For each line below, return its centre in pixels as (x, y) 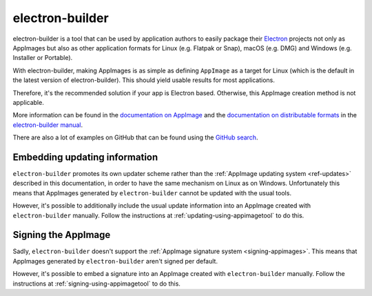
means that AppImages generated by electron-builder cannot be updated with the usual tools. (152, 193)
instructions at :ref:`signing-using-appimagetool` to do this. (96, 284)
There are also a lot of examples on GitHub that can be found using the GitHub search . (135, 137)
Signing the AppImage (62, 235)
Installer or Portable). (43, 58)
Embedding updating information (85, 157)
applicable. (28, 102)
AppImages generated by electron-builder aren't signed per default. (115, 261)
